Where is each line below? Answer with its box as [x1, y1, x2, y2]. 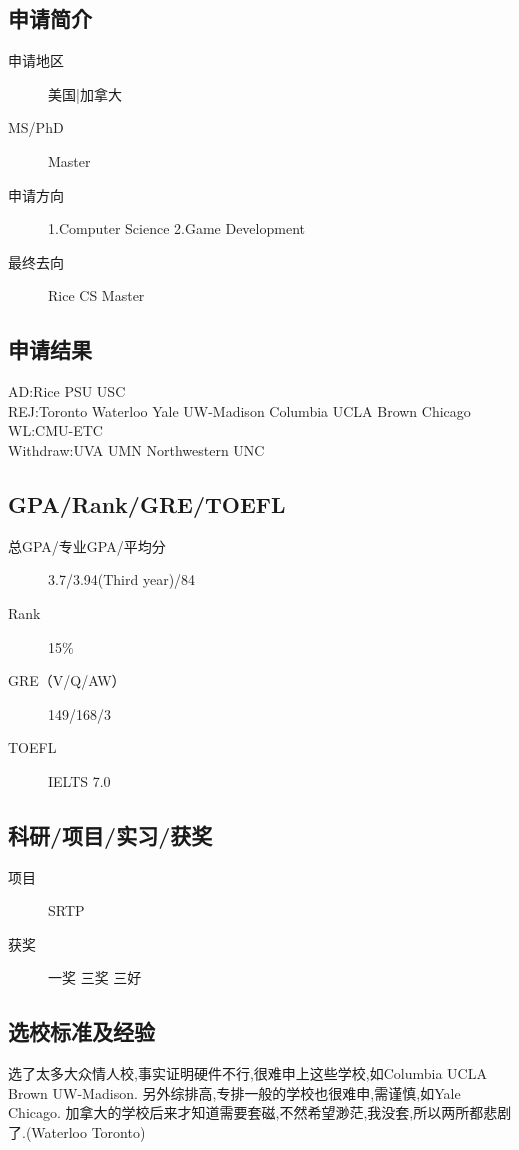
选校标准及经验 [8, 1016, 155, 1047]
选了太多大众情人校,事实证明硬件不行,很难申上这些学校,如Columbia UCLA [8, 1063, 487, 1084]
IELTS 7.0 [48, 770, 111, 791]
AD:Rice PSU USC [8, 381, 126, 402]
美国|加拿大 [48, 83, 122, 104]
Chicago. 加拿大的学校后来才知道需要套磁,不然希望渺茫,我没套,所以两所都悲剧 [8, 1102, 512, 1123]
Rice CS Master [48, 285, 145, 306]
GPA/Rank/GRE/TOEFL [8, 488, 286, 519]
